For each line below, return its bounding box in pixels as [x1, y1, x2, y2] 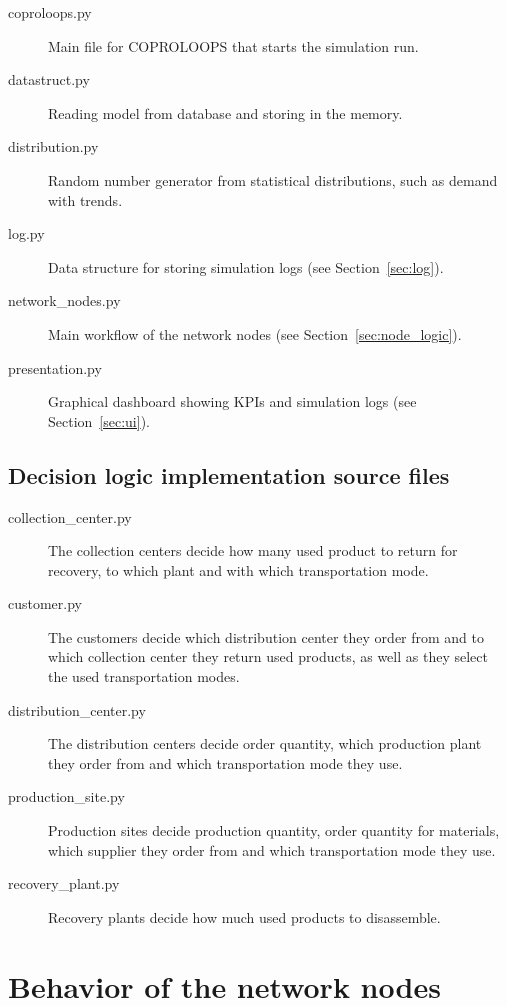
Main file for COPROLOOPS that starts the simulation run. [48, 35, 419, 56]
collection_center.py [8, 506, 132, 527]
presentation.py [8, 357, 102, 378]
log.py [8, 223, 45, 244]
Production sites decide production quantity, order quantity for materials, [48, 820, 500, 841]
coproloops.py [8, 2, 92, 22]
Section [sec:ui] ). [48, 410, 150, 431]
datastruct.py [8, 69, 90, 90]
